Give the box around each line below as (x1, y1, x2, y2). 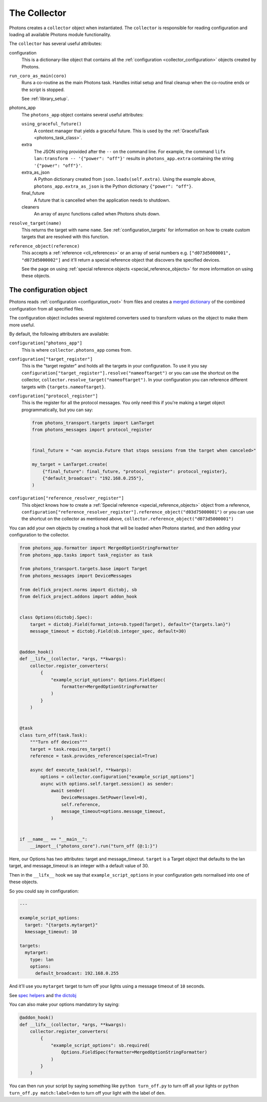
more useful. (9, 322, 35, 328)
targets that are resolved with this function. (21, 234, 109, 240)
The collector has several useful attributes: (9, 41, 102, 47)
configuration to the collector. (9, 532, 70, 538)
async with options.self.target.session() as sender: (40, 781, 174, 787)
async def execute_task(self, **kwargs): (30, 767, 132, 773)
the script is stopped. (21, 87, 65, 93)
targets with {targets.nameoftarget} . (21, 384, 106, 390)
